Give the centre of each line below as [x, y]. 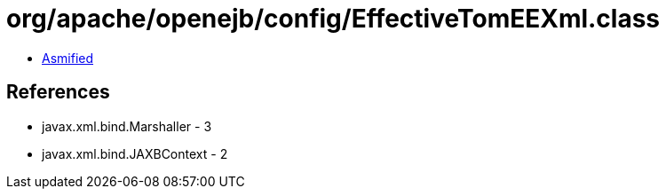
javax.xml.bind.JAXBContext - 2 [135, 153]
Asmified [68, 58]
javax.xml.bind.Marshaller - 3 [127, 126]
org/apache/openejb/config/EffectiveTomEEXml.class [333, 19]
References [58, 92]
